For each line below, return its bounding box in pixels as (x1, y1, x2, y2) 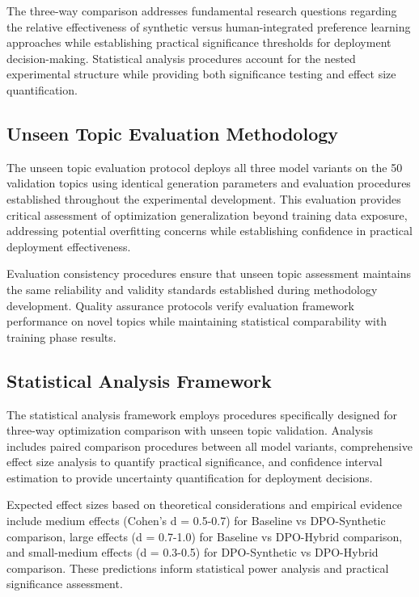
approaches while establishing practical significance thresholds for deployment (6, 34, 391, 51)
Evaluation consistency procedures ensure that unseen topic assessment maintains (6, 265, 411, 282)
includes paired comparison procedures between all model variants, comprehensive (6, 437, 413, 454)
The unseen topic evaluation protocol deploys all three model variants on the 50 (6, 158, 403, 175)
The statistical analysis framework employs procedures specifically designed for (6, 406, 398, 423)
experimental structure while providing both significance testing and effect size (6, 65, 396, 82)
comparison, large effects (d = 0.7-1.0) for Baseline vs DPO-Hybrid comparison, (6, 528, 403, 544)
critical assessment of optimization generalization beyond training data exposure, (6, 206, 408, 223)
